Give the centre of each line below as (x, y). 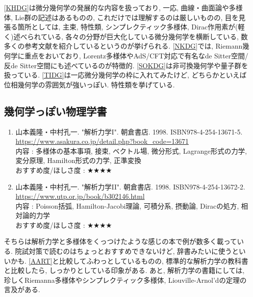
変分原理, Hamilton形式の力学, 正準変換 (78, 160)
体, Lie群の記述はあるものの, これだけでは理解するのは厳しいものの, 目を (121, 17)
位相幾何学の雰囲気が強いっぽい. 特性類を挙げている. (89, 84)
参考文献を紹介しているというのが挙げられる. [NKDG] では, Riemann (133, 46)
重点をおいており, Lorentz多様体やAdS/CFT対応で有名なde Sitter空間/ (136, 55)
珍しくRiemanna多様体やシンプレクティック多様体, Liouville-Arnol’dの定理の (125, 280)
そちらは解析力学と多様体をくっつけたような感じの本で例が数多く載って (121, 241)
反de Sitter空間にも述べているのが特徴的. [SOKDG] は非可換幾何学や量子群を (126, 65)
